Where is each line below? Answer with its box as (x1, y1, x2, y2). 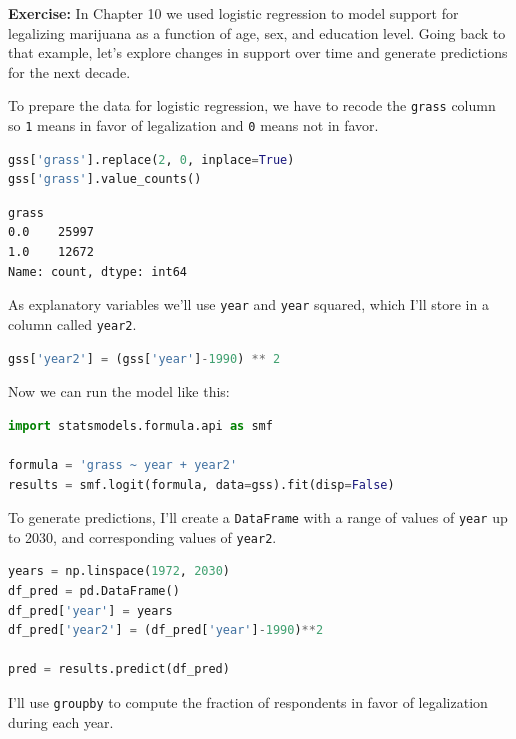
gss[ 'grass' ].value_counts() (8, 172, 202, 187)
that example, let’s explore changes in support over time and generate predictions (8, 42, 508, 63)
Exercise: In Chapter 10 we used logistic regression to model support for (8, 3, 459, 23)
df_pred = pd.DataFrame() (8, 584, 180, 599)
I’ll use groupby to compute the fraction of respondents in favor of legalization (8, 692, 488, 712)
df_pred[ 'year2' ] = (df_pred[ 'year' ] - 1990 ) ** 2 (8, 623, 324, 638)
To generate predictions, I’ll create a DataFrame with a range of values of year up (8, 507, 508, 528)
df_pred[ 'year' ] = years (8, 603, 173, 618)
